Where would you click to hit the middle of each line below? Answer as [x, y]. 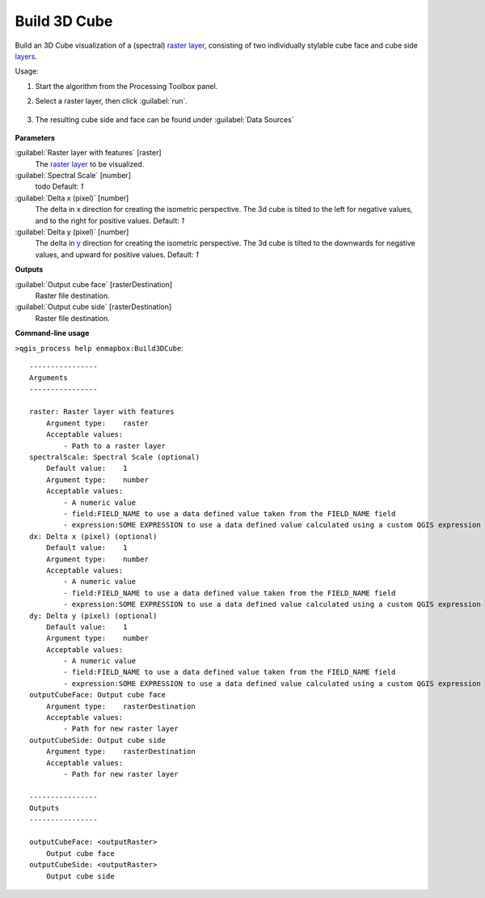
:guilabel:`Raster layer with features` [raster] [88, 153]
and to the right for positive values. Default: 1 [110, 220]
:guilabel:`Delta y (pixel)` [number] [72, 232]
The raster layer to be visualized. [90, 164]
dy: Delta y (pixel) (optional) [93, 616]
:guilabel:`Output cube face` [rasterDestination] [94, 284]
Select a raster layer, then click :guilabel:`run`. [111, 101]
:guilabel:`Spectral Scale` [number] [73, 176]
